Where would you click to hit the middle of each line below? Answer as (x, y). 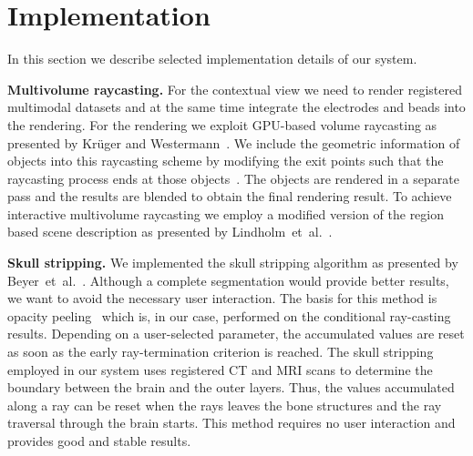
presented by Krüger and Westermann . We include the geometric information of (234, 142)
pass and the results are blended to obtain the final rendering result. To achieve (230, 196)
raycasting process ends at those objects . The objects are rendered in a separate (233, 178)
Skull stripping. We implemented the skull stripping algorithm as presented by (233, 263)
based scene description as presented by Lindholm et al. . (170, 232)
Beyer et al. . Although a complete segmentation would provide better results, (228, 280)
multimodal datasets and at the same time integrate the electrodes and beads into (236, 107)
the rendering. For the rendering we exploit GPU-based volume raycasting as (222, 124)
